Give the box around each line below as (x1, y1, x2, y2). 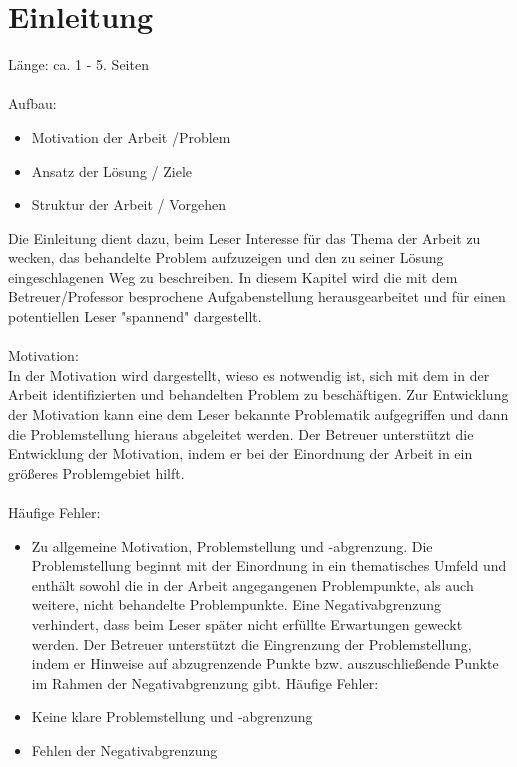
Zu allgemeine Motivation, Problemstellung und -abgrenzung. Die (31, 535, 433, 556)
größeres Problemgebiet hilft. (8, 462, 185, 483)
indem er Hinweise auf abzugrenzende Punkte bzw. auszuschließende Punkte (31, 653, 499, 674)
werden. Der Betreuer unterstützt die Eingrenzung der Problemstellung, (31, 633, 472, 654)
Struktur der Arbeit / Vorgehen (31, 194, 227, 215)
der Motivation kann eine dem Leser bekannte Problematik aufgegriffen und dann (8, 404, 509, 425)
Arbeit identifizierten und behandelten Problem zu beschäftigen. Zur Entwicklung (8, 384, 509, 405)
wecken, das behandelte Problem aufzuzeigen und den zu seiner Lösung (8, 247, 444, 268)
